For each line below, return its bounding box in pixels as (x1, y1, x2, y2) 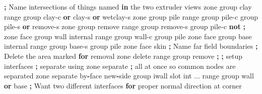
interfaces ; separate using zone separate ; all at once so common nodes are (4, 60, 236, 71)
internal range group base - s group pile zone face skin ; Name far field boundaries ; (4, 41, 258, 51)
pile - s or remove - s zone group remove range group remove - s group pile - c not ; (4, 21, 245, 32)
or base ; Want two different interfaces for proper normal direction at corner (4, 80, 242, 90)
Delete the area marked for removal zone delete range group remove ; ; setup (4, 50, 243, 61)
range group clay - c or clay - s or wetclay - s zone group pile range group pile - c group (4, 11, 258, 22)
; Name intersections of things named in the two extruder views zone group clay (4, 2, 252, 12)
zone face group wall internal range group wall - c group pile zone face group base (4, 31, 252, 41)
